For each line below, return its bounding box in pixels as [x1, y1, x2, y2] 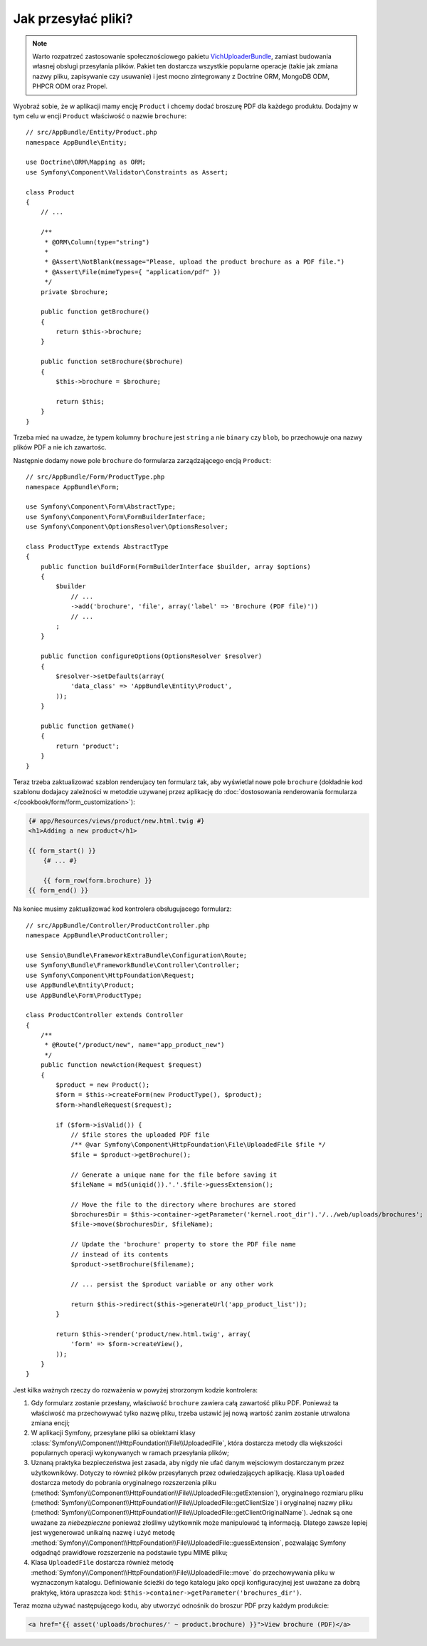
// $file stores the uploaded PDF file [70, 1130, 210, 1139]
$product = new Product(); [56, 1081, 150, 1089]
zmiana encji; [31, 1418, 70, 1427]
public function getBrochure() [40, 308, 150, 316]
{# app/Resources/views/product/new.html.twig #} [28, 816, 205, 825]
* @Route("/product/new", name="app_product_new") [44, 1041, 225, 1049]
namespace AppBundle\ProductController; [26, 932, 169, 939]
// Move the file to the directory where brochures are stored [70, 1200, 296, 1209]
